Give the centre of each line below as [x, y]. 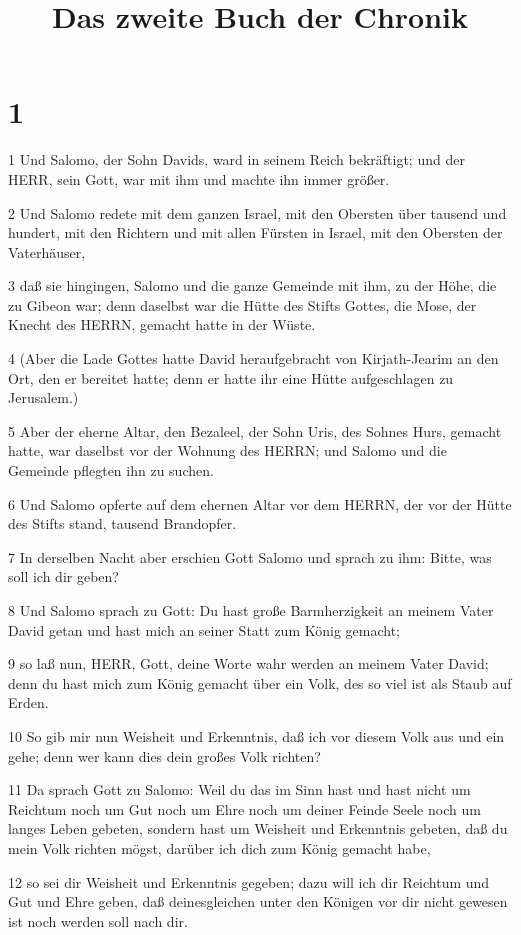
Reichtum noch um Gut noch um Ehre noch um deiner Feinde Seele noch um [244, 808]
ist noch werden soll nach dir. [98, 920]
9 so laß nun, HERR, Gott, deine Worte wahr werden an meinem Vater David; [248, 663]
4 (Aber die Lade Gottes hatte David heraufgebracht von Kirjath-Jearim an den [253, 358]
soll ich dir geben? [63, 576]
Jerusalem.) [43, 397]
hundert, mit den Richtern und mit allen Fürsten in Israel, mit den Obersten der [255, 232]
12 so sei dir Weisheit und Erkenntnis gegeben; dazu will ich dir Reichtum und [249, 881]
